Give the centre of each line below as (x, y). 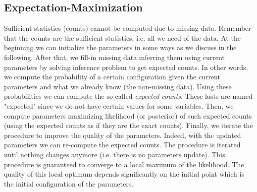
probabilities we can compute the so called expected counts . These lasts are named (128, 96)
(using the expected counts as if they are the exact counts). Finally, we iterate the (128, 125)
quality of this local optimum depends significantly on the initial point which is (124, 174)
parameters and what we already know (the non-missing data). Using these (118, 86)
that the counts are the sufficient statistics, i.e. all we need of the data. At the (122, 37)
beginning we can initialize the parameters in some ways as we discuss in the (120, 47)
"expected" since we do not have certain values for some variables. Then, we (119, 105)
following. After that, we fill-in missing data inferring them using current (114, 57)
